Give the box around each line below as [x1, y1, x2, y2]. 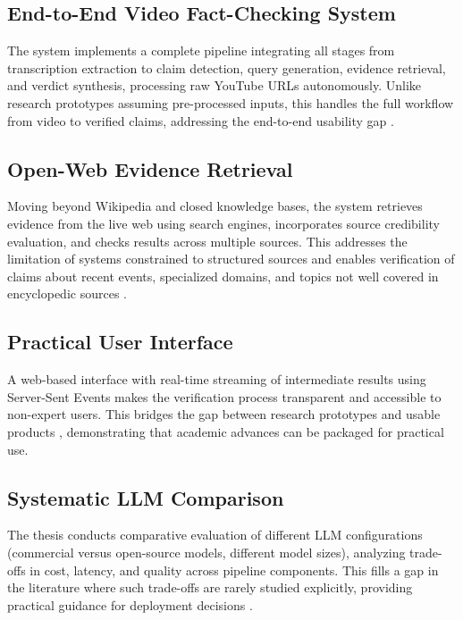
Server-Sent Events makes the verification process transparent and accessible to [7, 387, 442, 406]
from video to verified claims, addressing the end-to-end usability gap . [7, 111, 394, 130]
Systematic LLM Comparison [7, 483, 284, 511]
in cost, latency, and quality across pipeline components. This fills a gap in [29, 560, 439, 579]
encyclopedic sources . [7, 284, 127, 303]
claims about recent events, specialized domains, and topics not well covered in [7, 266, 439, 285]
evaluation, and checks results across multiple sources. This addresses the [7, 231, 408, 250]
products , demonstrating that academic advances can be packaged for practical [7, 422, 444, 440]
